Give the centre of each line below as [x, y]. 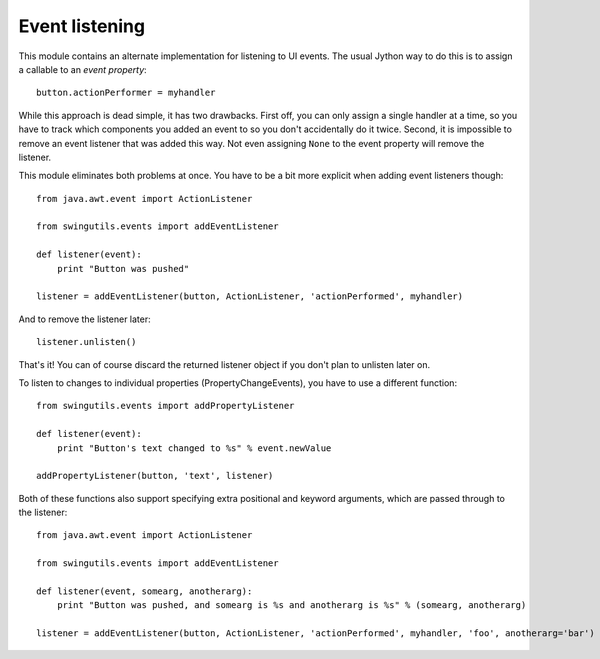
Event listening [81, 26]
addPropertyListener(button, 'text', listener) [155, 476]
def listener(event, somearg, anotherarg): [144, 591]
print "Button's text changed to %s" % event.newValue [194, 448]
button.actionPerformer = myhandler [126, 93]
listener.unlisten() [86, 342]
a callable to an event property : [82, 69]
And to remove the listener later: [85, 319]
